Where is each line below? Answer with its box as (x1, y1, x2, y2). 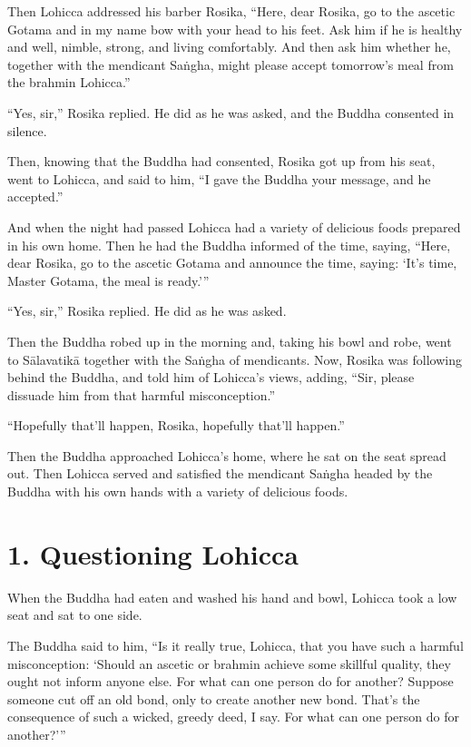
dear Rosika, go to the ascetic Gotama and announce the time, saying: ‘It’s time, (7, 253, 457, 272)
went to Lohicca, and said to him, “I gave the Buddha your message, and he (7, 169, 431, 188)
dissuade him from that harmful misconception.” (7, 385, 276, 404)
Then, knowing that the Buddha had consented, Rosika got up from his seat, (7, 152, 436, 171)
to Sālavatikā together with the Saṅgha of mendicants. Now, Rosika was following (7, 349, 462, 369)
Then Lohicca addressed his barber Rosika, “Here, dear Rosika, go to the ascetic (7, 2, 456, 20)
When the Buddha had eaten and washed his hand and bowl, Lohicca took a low (7, 587, 457, 606)
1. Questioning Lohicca (7, 535, 299, 572)
